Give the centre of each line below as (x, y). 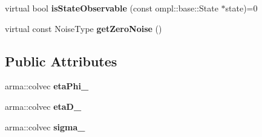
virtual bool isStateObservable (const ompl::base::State (112, 8)
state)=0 (241, 8)
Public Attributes (61, 61)
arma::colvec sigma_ (45, 126)
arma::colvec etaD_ (43, 106)
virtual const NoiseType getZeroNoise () (84, 28)
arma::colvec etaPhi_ (47, 86)
